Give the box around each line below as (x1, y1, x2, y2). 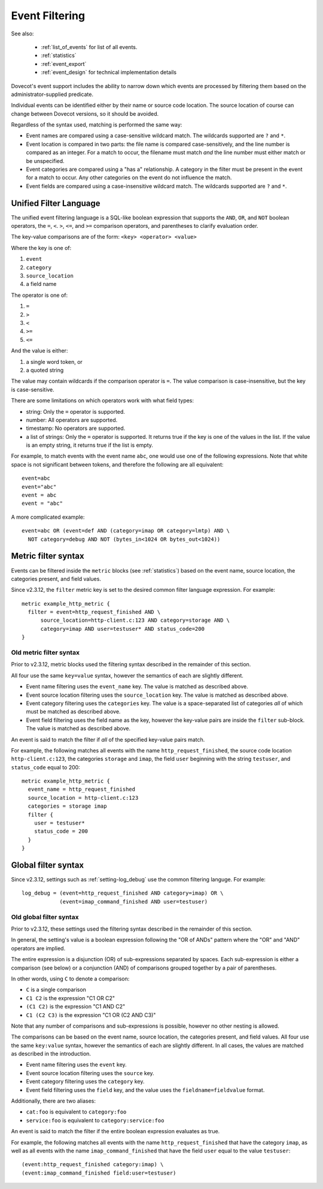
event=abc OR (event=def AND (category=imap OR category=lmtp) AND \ (22, 528, 230, 534)
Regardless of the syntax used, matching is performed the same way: (11, 121, 182, 128)
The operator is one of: (11, 291, 68, 299)
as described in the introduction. (11, 1050, 92, 1058)
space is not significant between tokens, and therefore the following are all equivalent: (11, 460, 224, 468)
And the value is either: (11, 347, 68, 354)
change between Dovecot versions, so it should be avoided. (11, 110, 159, 117)
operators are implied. (11, 944, 66, 952)
